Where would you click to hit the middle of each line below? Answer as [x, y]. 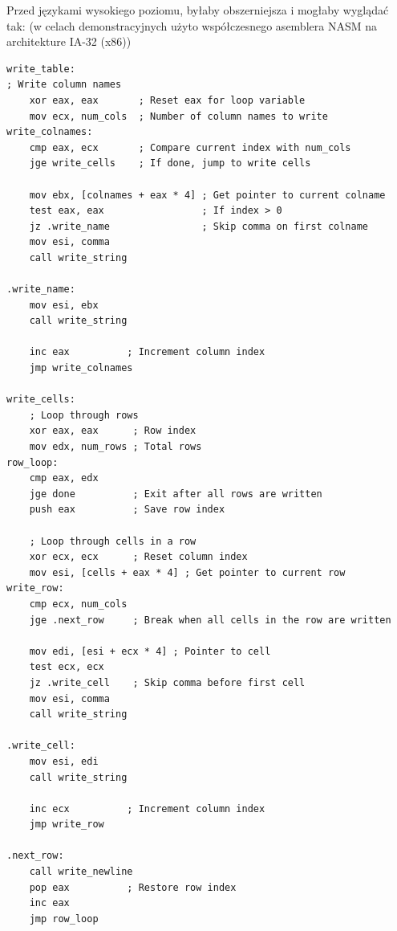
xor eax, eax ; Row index [113, 431]
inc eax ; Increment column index [147, 352]
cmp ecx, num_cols [78, 604]
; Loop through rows [84, 415]
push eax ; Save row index [127, 510]
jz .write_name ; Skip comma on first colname [199, 226]
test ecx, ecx [67, 667]
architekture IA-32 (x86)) [69, 41]
